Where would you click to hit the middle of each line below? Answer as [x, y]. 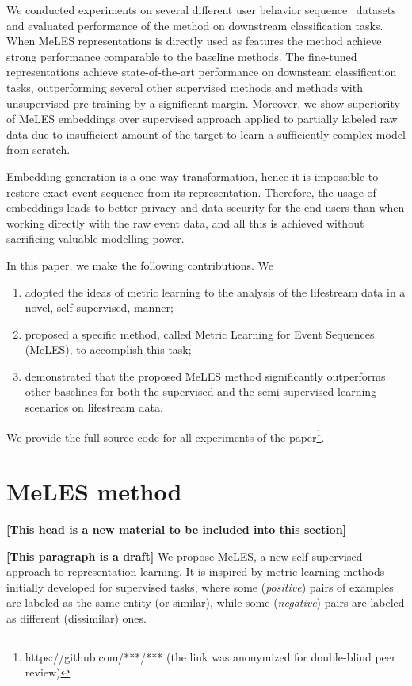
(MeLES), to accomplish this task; [108, 349]
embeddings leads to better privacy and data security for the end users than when [206, 207]
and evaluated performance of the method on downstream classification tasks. [195, 25]
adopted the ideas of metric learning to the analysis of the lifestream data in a [215, 291]
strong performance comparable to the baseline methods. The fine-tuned [182, 56]
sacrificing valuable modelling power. [95, 238]
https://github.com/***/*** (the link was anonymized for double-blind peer [210, 656]
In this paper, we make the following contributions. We [140, 264]
